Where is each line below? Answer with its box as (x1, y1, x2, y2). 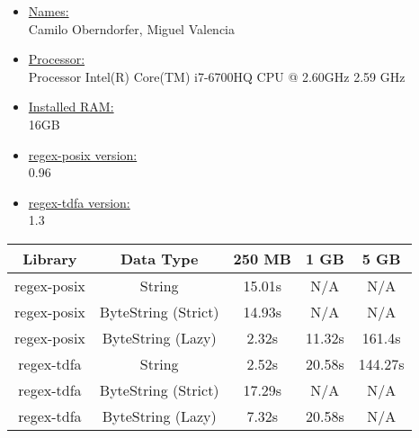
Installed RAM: (28, 97, 114, 116)
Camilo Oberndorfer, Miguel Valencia (28, 19, 236, 38)
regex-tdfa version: (28, 192, 130, 211)
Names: (28, 2, 69, 20)
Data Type (120, 247, 199, 269)
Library (22, 247, 77, 269)
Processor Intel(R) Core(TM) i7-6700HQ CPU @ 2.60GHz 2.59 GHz (28, 67, 406, 85)
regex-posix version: (28, 145, 138, 164)
